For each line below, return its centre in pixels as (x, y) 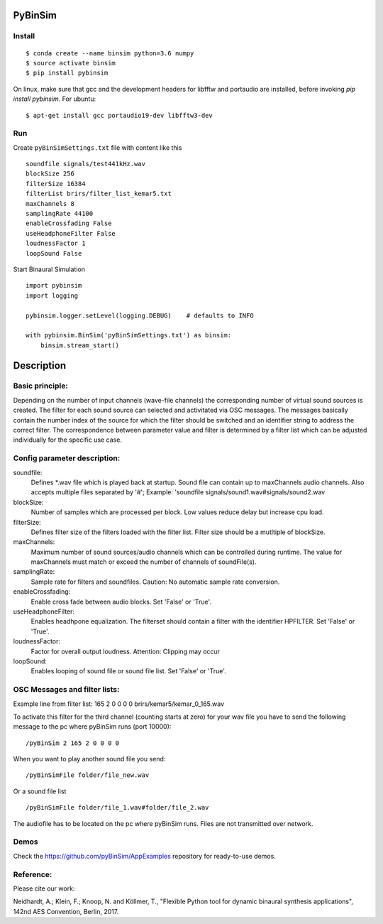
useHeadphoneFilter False (71, 233)
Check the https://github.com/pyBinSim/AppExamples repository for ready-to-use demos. (144, 856)
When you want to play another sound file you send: (89, 759)
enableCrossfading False (69, 223)
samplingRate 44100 (60, 214)
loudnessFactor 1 (56, 244)
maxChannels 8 (50, 203)
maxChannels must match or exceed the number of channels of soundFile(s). (144, 562)
